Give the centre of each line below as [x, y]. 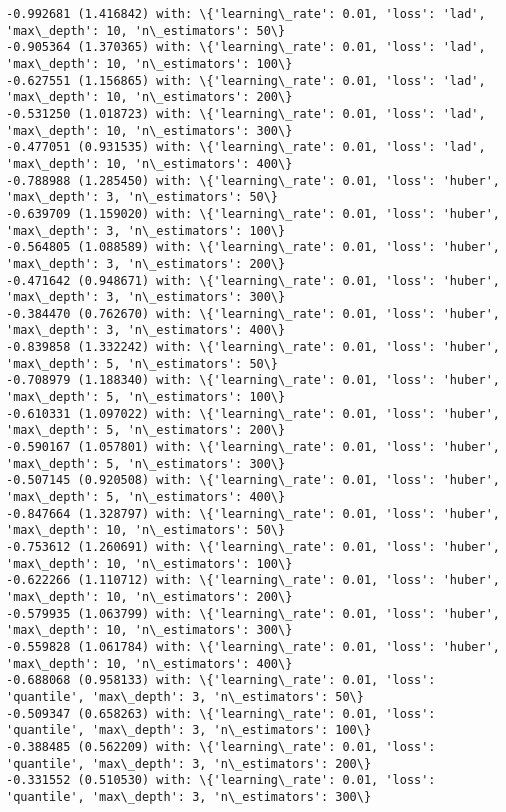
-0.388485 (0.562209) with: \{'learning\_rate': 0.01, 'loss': [221, 746]
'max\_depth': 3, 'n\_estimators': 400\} [146, 330]
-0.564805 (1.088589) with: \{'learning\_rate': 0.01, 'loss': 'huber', [253, 247]
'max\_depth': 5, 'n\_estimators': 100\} [146, 397]
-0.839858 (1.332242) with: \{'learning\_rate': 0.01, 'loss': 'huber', [253, 347]
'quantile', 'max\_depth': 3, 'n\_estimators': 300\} [189, 796]
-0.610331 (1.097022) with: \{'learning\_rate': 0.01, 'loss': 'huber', [253, 413]
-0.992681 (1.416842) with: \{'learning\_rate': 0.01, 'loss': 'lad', [246, 14]
